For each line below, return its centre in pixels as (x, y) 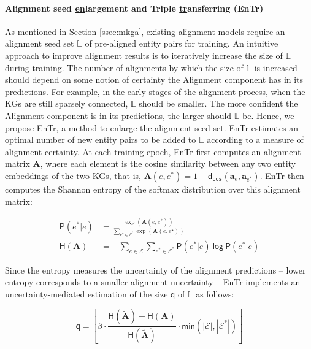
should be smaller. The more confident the (218, 103)
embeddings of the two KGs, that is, (73, 175)
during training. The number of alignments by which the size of (124, 67)
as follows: (215, 293)
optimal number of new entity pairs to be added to (101, 140)
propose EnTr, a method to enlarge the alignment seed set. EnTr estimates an (152, 127)
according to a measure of (255, 140)
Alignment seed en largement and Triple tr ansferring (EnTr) (134, 8)
